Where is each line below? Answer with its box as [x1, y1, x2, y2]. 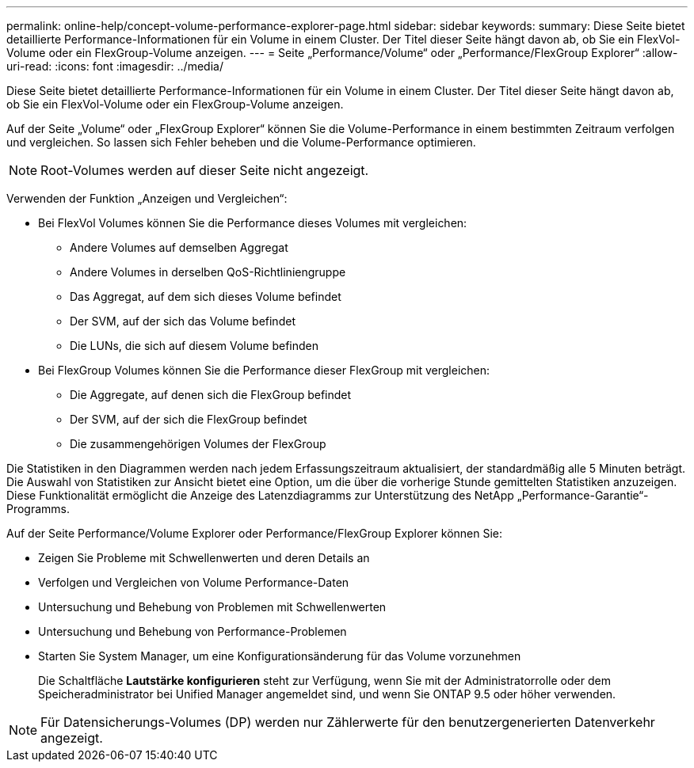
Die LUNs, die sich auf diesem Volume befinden [70, 339, 318, 352]
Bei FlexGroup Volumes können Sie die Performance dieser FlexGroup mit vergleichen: [38, 363, 490, 377]
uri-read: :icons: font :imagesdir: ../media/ [6, 59, 223, 73]
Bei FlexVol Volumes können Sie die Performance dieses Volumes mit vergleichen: [38, 216, 467, 230]
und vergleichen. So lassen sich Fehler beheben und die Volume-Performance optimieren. [6, 135, 476, 149]
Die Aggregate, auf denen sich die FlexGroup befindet [70, 388, 352, 401]
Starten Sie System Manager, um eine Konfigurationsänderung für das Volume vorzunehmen [38, 649, 521, 663]
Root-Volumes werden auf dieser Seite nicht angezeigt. [40, 162, 369, 178]
